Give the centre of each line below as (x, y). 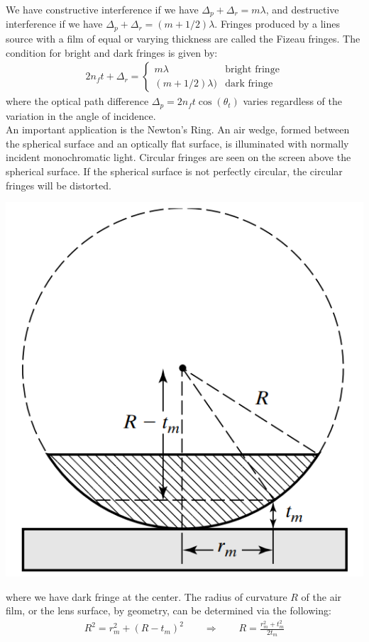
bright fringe (252, 69)
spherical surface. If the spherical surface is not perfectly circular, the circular (174, 171)
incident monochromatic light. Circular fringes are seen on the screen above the (178, 157)
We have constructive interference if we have (102, 9)
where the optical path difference (77, 101)
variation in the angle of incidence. (81, 115)
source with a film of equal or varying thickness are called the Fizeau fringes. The (183, 38)
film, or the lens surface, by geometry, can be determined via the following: (169, 610)
